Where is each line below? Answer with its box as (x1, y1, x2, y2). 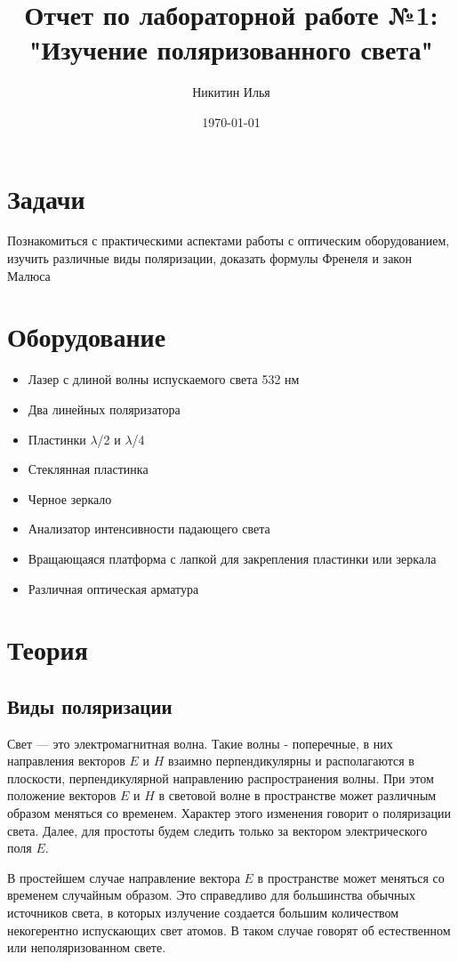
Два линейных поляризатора (28, 399, 181, 418)
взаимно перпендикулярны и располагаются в (167, 751, 414, 770)
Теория (7, 631, 88, 668)
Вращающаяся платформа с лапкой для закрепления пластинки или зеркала (28, 549, 437, 567)
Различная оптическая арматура (28, 579, 199, 597)
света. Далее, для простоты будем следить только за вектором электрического (7, 821, 428, 839)
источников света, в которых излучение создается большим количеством (7, 903, 399, 922)
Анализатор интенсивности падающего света (28, 519, 270, 538)
